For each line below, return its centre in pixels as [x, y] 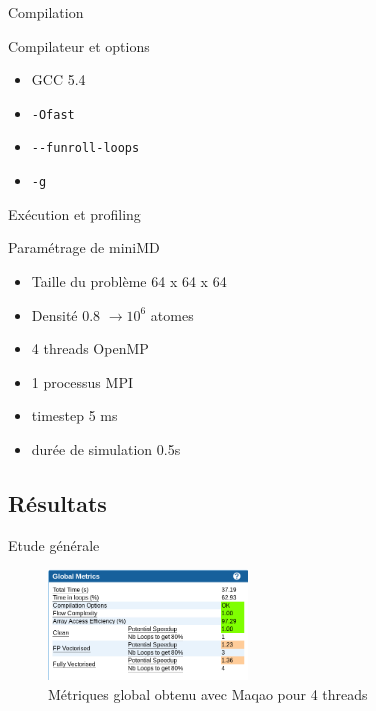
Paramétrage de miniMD [84, 247]
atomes [172, 314]
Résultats [57, 502]
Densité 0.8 [66, 314]
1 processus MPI [82, 381]
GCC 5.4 [58, 79]
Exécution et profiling [74, 213]
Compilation [46, 12]
